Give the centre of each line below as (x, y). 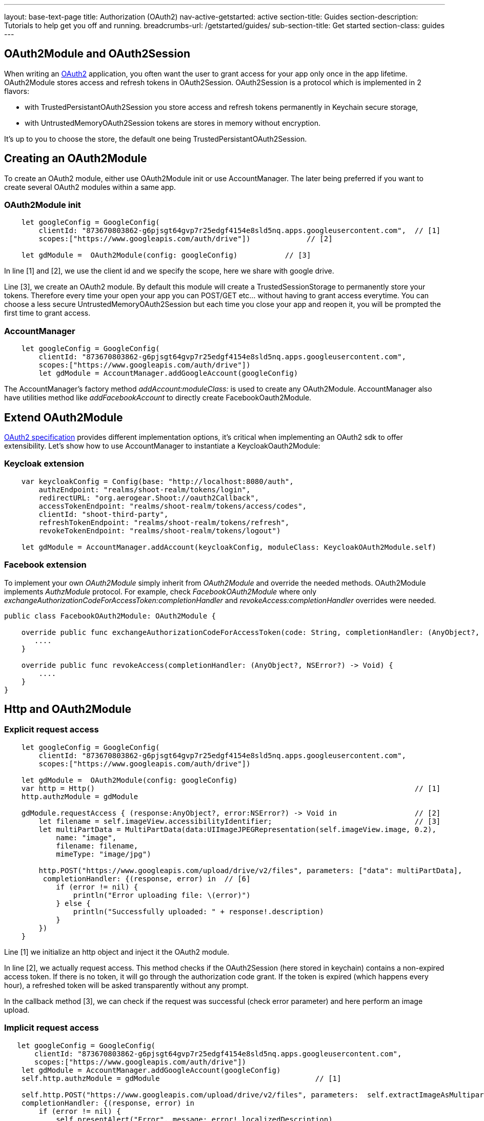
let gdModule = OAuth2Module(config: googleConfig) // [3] (166, 255)
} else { (73, 903)
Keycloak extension (44, 464)
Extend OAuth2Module (64, 417)
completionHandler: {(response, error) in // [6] (147, 878)
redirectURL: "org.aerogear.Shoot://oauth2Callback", (149, 498)
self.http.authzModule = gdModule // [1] (181, 1078)
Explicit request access (52, 730)
